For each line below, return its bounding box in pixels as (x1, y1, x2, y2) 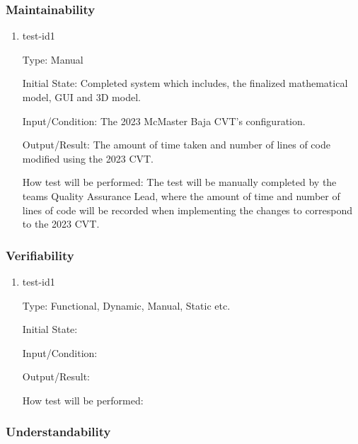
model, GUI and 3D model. (22, 90, 141, 104)
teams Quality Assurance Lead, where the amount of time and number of (22, 188, 340, 203)
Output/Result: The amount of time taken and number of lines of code (22, 137, 330, 152)
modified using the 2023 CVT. (22, 151, 154, 165)
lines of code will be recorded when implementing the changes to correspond (22, 202, 353, 217)
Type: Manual (22, 52, 83, 66)
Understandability (6, 423, 111, 440)
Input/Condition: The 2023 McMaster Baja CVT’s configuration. (22, 113, 306, 128)
